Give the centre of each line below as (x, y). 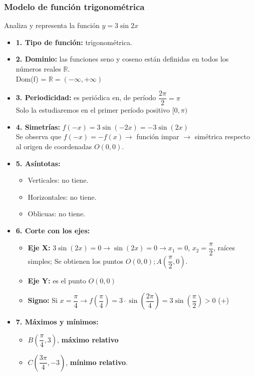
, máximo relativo (88, 339)
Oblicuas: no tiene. (57, 214)
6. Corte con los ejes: (53, 230)
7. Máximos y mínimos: (57, 322)
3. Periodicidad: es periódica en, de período (86, 97)
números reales (38, 69)
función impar (158, 136)
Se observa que (39, 136)
